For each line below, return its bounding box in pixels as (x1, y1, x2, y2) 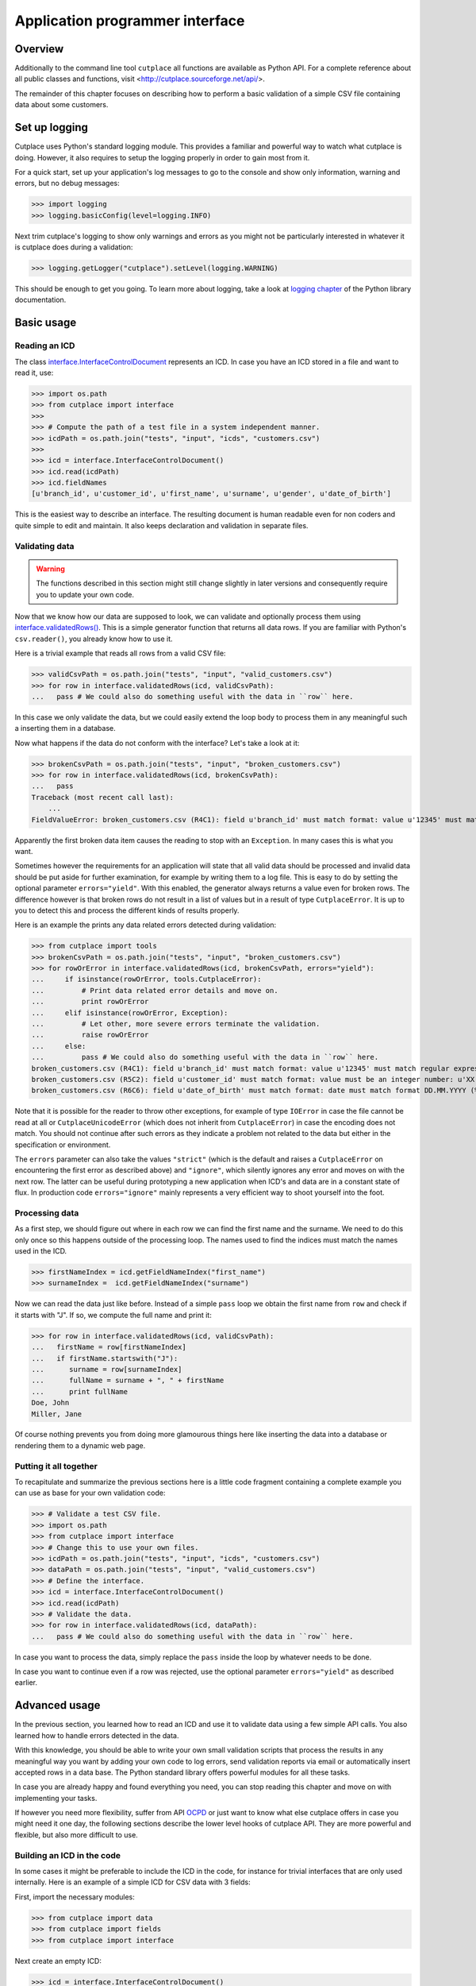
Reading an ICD (14, 340, 75, 351)
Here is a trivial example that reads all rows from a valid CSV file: (14, 648, 226, 659)
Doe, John (31, 1398, 70, 1408)
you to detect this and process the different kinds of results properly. (14, 906, 240, 915)
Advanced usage (14, 1698, 101, 1712)
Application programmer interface (14, 12, 245, 29)
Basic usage (14, 316, 77, 330)
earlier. (14, 1678, 38, 1687)
